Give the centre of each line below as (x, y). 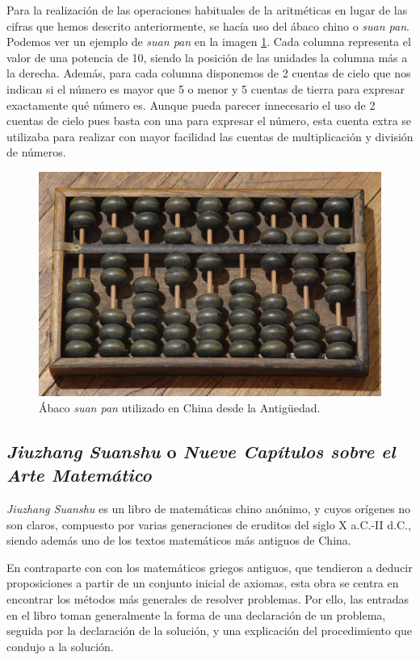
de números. (36, 152)
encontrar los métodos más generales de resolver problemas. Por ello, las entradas (208, 598)
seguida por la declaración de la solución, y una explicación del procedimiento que (209, 631)
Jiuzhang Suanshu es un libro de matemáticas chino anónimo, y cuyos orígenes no (209, 508)
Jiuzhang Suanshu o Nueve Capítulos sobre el (201, 451)
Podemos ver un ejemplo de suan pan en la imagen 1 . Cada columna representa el (209, 42)
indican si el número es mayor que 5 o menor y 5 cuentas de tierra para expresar (206, 88)
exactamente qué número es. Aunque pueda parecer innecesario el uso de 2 (191, 104)
